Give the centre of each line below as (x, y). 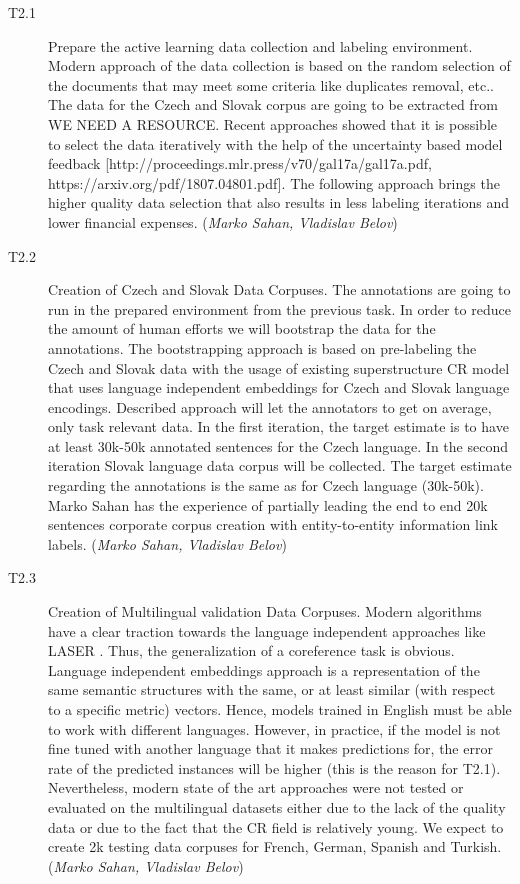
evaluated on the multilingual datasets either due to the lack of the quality (277, 806)
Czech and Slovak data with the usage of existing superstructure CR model (279, 367)
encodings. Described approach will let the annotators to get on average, (270, 406)
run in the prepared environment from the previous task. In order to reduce (279, 308)
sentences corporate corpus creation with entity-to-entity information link (273, 524)
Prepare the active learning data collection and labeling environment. (260, 45)
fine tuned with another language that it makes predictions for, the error (270, 748)
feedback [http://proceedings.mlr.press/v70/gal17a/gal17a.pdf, (240, 163)
